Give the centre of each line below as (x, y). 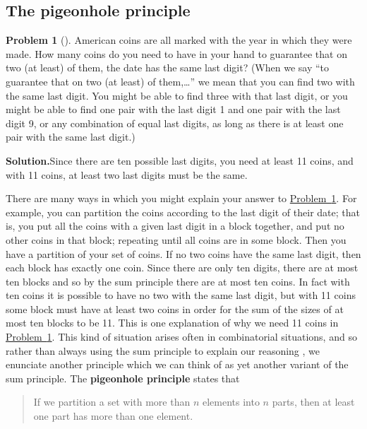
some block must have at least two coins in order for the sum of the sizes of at (175, 308)
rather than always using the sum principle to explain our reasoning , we (163, 350)
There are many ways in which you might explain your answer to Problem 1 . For (181, 198)
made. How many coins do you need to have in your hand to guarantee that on (176, 53)
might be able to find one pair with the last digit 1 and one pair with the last (173, 109)
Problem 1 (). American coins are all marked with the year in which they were (179, 40)
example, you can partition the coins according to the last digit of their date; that (183, 212)
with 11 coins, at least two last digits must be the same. (127, 174)
